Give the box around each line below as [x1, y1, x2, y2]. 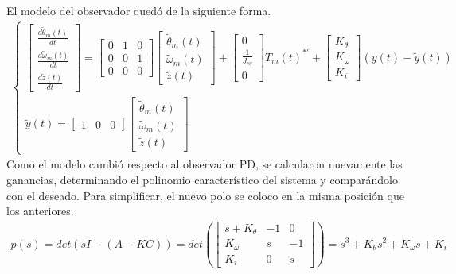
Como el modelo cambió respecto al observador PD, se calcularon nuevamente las [6, 156, 403, 172]
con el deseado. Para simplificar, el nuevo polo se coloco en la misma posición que [6, 187, 404, 203]
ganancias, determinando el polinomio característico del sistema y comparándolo [6, 171, 399, 187]
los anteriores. [6, 203, 74, 219]
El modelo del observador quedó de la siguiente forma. [6, 2, 271, 18]
